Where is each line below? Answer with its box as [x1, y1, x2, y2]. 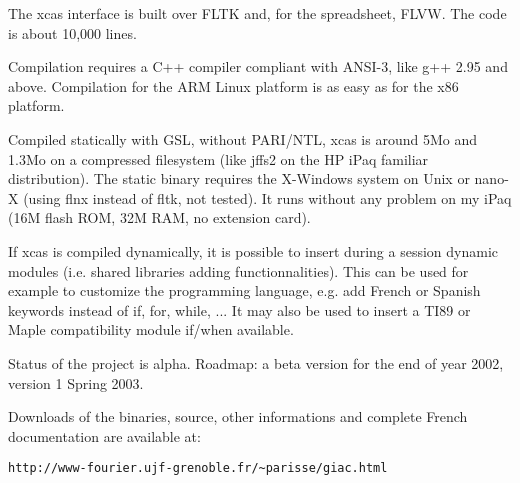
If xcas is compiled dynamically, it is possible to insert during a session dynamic [8, 240, 498, 261]
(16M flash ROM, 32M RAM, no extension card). [8, 207, 311, 228]
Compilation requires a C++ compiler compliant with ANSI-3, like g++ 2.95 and [8, 56, 508, 77]
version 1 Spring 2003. [8, 372, 144, 393]
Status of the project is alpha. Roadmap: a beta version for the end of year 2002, [8, 352, 504, 373]
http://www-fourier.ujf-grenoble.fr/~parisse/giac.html [8, 461, 388, 476]
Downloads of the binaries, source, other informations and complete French [8, 406, 468, 427]
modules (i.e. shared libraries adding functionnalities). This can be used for [8, 260, 469, 281]
